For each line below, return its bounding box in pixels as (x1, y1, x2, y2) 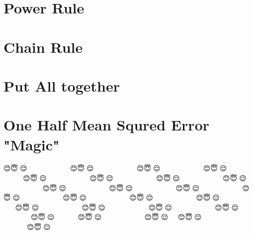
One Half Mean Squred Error (3, 115, 210, 135)
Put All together (3, 75, 120, 96)
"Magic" (3, 134, 60, 154)
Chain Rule (3, 36, 83, 57)
